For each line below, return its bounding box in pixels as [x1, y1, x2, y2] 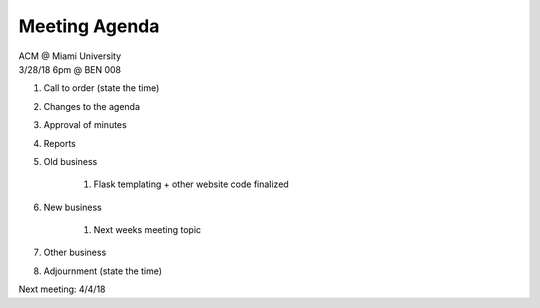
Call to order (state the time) [43, 82, 160, 94]
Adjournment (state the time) [43, 265, 163, 277]
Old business [43, 155, 98, 167]
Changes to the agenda [43, 100, 140, 112]
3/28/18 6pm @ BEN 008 [18, 63, 122, 75]
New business [43, 201, 102, 213]
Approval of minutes [43, 119, 127, 131]
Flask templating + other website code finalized [93, 178, 289, 190]
